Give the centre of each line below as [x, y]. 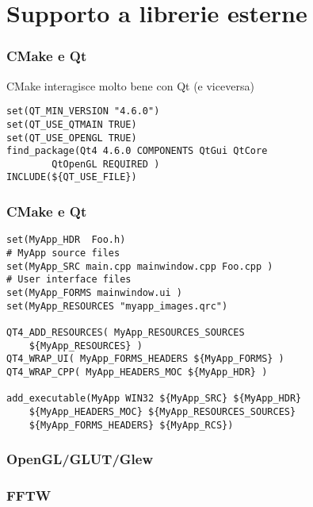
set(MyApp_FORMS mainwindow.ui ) [94, 292]
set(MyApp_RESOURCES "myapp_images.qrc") [117, 306]
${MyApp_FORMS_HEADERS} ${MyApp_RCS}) [131, 425]
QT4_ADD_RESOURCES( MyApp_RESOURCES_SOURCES [126, 332]
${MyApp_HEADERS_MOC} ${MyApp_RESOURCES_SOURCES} [162, 411]
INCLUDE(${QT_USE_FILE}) [72, 177]
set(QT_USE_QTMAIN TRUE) [72, 124]
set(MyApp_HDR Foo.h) [66, 240]
